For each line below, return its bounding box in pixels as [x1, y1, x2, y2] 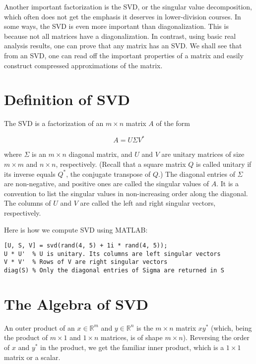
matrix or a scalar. [4, 352, 61, 362]
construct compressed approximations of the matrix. [4, 60, 163, 70]
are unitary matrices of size [161, 149, 245, 159]
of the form [156, 118, 191, 128]
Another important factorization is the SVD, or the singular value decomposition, [4, 1, 252, 11]
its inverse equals [4, 168, 56, 179]
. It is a [216, 178, 239, 189]
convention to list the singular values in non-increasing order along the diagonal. [4, 188, 248, 198]
